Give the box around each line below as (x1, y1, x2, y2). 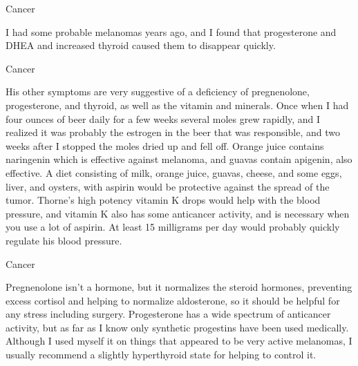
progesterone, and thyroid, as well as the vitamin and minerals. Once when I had (6, 97, 349, 112)
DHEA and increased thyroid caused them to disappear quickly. (6, 38, 276, 52)
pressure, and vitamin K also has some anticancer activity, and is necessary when (6, 206, 350, 220)
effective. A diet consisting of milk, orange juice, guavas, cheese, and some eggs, (6, 165, 342, 180)
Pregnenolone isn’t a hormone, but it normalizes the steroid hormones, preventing (6, 280, 352, 294)
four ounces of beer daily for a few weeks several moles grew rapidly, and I (6, 111, 321, 126)
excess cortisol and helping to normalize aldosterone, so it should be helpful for (6, 293, 340, 307)
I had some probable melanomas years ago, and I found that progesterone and (6, 24, 337, 39)
